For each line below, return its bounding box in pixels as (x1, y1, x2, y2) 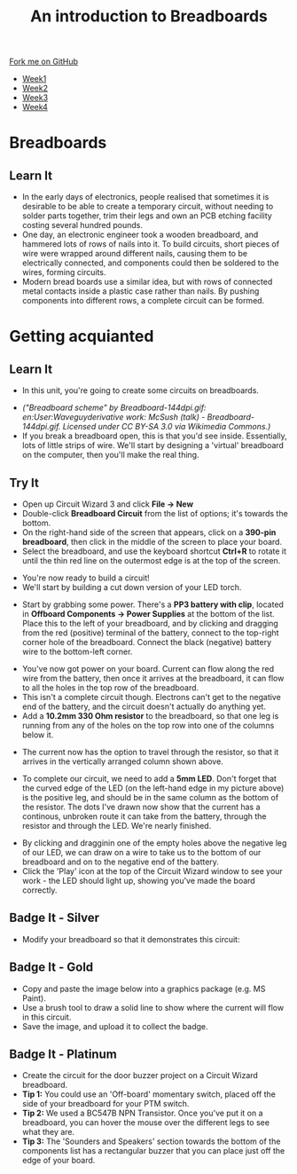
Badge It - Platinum (9, 1047, 117, 1062)
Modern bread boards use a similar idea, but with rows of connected (21, 277, 273, 288)
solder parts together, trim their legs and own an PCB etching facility (21, 210, 272, 221)
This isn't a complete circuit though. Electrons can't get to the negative (21, 692, 281, 702)
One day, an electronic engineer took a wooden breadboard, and (21, 229, 259, 240)
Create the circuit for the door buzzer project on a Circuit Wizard (21, 1070, 259, 1081)
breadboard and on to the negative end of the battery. (21, 856, 220, 867)
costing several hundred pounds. (21, 220, 144, 231)
